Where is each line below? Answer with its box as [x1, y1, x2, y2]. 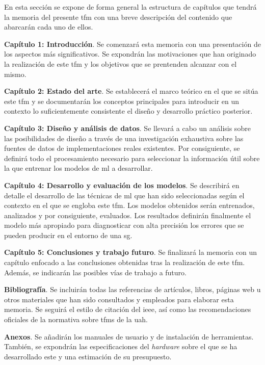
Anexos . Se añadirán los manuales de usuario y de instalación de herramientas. [4, 331, 254, 342]
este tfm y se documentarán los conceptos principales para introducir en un [4, 95, 240, 106]
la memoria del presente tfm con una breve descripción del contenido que [4, 11, 232, 22]
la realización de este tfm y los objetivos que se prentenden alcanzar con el [4, 58, 237, 69]
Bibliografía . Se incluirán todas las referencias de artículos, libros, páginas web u [4, 284, 261, 295]
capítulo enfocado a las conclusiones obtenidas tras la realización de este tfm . [4, 257, 245, 268]
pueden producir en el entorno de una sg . [4, 229, 132, 240]
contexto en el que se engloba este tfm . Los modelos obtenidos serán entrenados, [4, 200, 255, 211]
